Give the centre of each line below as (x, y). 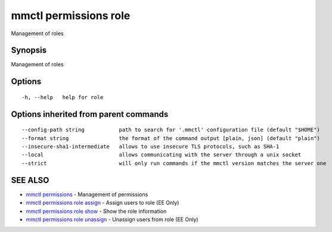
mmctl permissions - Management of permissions (87, 194)
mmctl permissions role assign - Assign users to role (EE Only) (103, 203)
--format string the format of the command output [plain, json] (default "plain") (171, 138)
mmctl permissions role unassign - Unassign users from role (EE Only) (112, 219)
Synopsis (29, 50)
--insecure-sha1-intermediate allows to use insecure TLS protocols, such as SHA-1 (151, 147)
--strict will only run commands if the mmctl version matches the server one (174, 163)
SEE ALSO (30, 180)
